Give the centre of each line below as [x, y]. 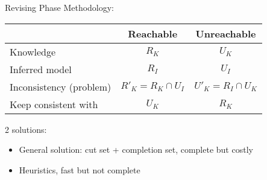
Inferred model [41, 69]
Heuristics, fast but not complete [80, 169]
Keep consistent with [54, 104]
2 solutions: [26, 129]
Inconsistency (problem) [61, 86]
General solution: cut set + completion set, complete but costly [136, 149]
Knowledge [33, 51]
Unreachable [226, 33]
